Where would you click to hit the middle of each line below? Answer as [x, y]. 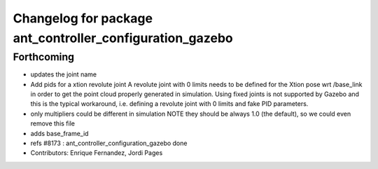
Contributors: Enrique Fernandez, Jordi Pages [97, 153]
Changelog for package [83, 18]
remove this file [52, 123]
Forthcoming [44, 57]
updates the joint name [64, 74]
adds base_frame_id [59, 133]
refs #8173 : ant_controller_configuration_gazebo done [109, 143]
